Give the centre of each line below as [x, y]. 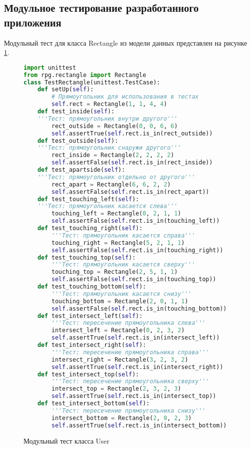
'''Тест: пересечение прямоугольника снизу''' [129, 410]
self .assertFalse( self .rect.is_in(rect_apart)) [130, 192]
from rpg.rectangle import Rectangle [85, 75]
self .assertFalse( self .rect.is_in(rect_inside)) [132, 163]
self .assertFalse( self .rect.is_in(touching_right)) [137, 250]
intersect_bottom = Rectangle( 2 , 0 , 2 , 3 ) [122, 418]
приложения [33, 22]
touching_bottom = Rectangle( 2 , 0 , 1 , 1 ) [120, 301]
